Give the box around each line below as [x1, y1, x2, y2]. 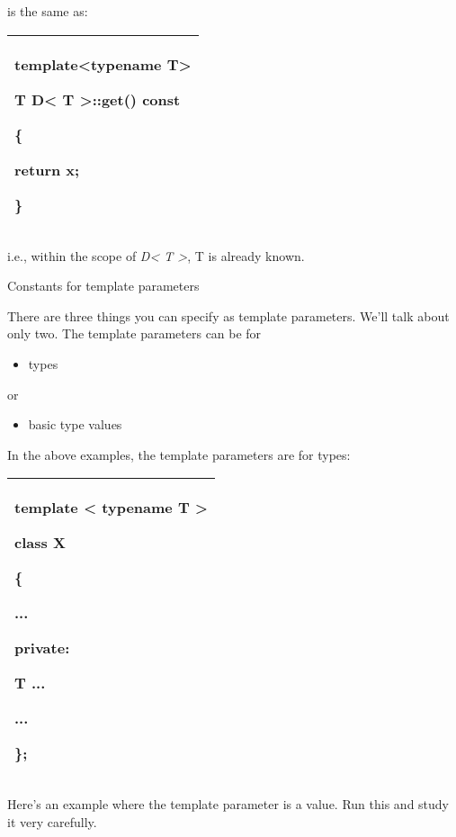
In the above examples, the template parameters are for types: [7, 445, 351, 463]
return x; [14, 158, 80, 180]
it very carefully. [7, 812, 97, 831]
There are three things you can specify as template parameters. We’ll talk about [7, 306, 450, 325]
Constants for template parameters [7, 276, 200, 295]
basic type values [28, 415, 122, 434]
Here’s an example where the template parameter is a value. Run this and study [7, 795, 450, 814]
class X [14, 532, 66, 553]
